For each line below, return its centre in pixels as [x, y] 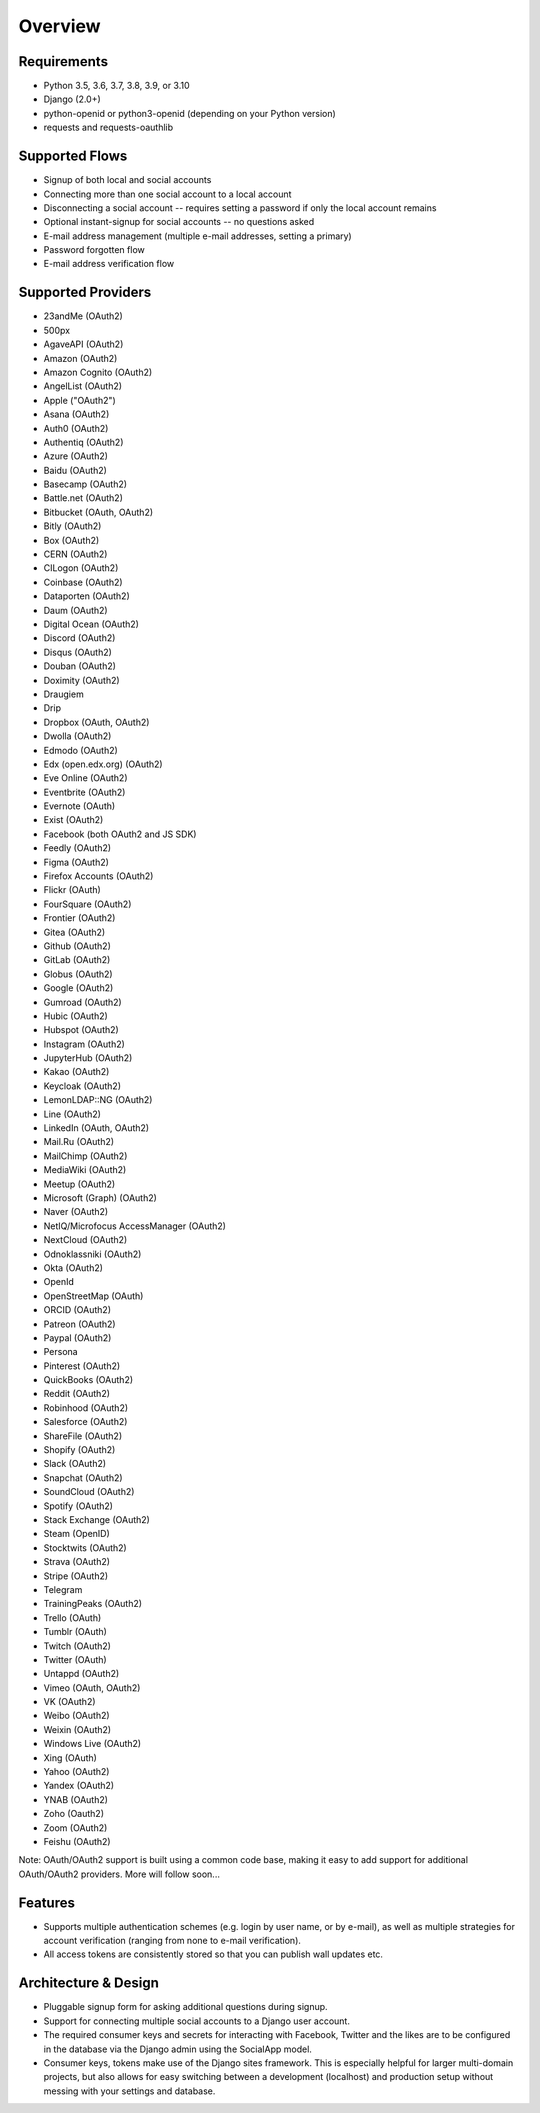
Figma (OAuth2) [76, 862]
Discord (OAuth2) [79, 638]
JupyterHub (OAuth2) [88, 1058]
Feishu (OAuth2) [77, 1841]
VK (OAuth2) [69, 1702]
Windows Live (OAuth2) [92, 1744]
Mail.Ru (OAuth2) [79, 1142]
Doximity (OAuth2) [81, 680]
